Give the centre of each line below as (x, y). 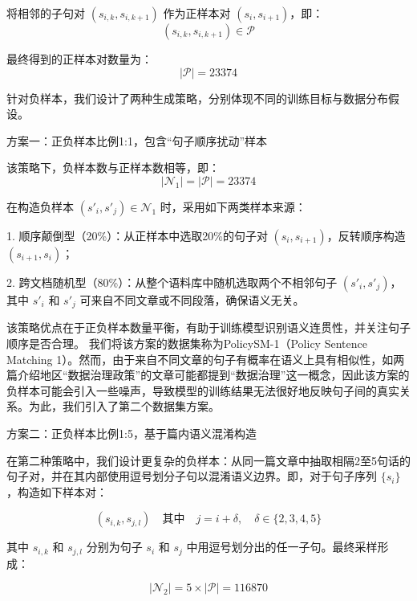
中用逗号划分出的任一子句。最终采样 (282, 547)
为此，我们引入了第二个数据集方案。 (124, 406)
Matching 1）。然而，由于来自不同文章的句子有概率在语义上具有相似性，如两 (206, 359)
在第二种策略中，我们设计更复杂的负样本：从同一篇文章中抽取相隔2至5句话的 (208, 460)
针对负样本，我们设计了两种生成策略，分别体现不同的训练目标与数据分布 (197, 98)
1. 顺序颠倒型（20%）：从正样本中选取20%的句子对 (137, 235)
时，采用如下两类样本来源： (233, 206)
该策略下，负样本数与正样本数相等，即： (113, 168)
